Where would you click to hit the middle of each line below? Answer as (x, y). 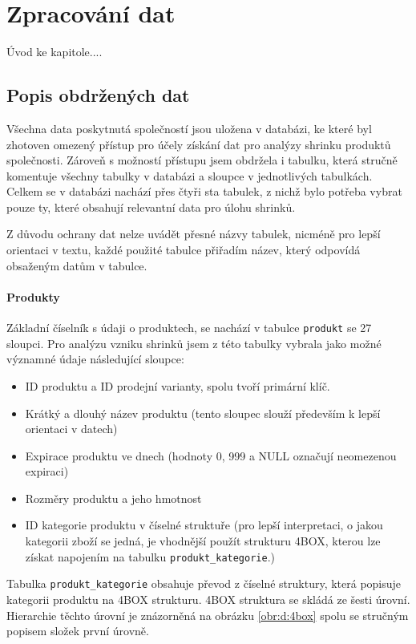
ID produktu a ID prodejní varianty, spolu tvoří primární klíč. (178, 385)
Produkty (33, 296)
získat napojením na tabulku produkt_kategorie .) (150, 556)
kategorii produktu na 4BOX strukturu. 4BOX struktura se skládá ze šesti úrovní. (208, 599)
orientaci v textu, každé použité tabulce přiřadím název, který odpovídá (184, 250)
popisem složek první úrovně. (78, 631)
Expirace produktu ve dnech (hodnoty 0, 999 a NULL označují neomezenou (211, 455)
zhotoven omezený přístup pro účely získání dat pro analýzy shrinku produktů (199, 144)
